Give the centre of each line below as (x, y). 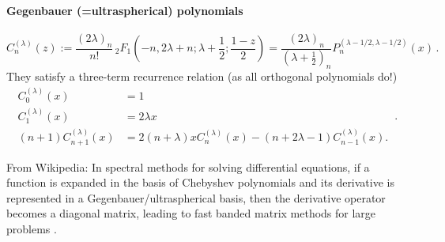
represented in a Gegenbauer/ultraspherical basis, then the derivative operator (196, 197)
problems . (32, 229)
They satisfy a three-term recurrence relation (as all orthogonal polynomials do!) (202, 76)
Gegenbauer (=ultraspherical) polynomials (125, 10)
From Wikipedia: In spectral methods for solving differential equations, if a (188, 166)
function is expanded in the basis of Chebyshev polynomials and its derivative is (200, 182)
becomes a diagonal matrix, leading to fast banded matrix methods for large (191, 213)
